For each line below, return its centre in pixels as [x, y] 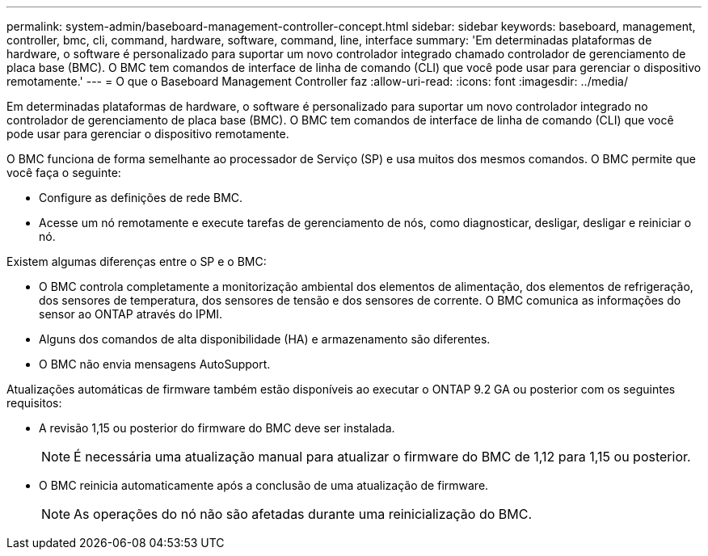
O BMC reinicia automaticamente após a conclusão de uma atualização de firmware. [264, 485]
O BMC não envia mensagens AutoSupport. [155, 364]
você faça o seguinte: [64, 173]
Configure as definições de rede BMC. [141, 198]
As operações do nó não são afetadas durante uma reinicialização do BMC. [303, 514]
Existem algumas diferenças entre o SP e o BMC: [137, 261]
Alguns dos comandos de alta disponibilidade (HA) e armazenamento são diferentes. [265, 339]
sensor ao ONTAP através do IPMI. [131, 314]
